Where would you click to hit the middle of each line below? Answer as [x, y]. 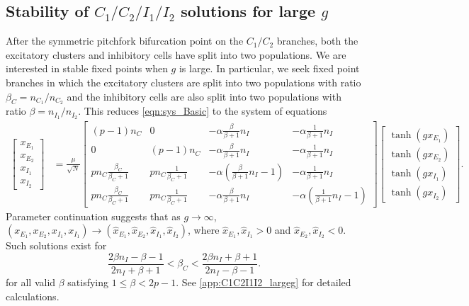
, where [204, 230]
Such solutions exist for [56, 245]
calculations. [33, 296]
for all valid [31, 282]
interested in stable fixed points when [87, 68]
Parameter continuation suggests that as [93, 216]
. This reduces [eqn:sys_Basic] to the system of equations [203, 111]
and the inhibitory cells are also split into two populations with [204, 96]
